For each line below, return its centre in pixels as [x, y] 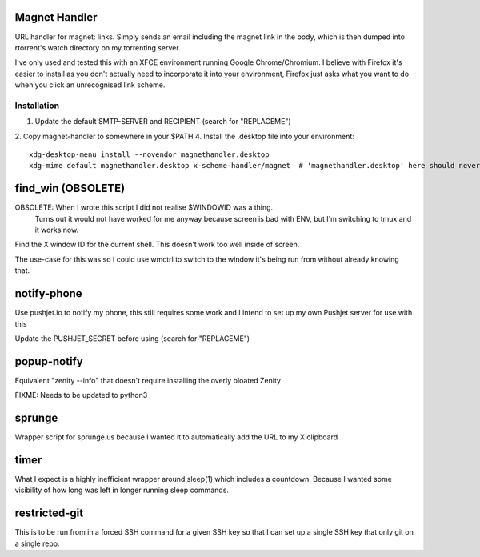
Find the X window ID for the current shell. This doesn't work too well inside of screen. [157, 245]
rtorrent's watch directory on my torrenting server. [98, 47]
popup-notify [49, 361]
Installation [37, 106]
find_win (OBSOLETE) [70, 188]
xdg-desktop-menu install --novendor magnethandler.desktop [149, 155]
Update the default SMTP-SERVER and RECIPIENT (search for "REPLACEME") [163, 122]
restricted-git [49, 513]
